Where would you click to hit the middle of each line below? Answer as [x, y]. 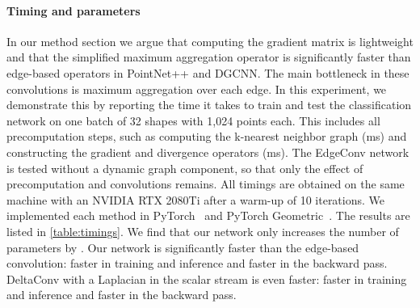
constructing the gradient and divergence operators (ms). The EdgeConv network [208, 152]
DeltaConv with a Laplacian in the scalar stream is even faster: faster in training [207, 278]
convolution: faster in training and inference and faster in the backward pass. [197, 263]
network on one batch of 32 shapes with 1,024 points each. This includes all [193, 120]
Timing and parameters [73, 10]
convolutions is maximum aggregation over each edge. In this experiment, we [197, 89]
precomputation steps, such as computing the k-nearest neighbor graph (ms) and [207, 136]
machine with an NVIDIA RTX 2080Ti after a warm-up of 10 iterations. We [196, 199]
